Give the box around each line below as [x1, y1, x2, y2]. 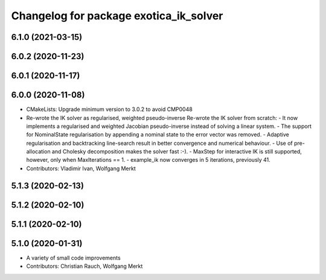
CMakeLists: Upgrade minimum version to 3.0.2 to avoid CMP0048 [26, 106, 193, 113]
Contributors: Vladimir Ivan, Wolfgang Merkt [26, 165, 136, 172]
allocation [26, 148, 51, 155]
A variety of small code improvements [26, 254, 121, 261]
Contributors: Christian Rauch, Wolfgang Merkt [26, 262, 143, 270]
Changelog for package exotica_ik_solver [11, 9, 223, 22]
